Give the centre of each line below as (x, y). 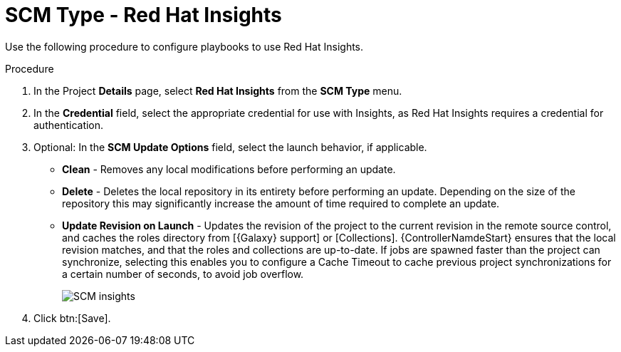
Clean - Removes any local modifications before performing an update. (229, 169)
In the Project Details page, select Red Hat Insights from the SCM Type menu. (218, 90)
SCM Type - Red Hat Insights (143, 15)
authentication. (69, 125)
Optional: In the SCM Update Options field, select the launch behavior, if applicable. (230, 147)
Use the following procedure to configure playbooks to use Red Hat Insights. (184, 46)
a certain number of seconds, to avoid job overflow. (183, 274)
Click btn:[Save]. (72, 318)
